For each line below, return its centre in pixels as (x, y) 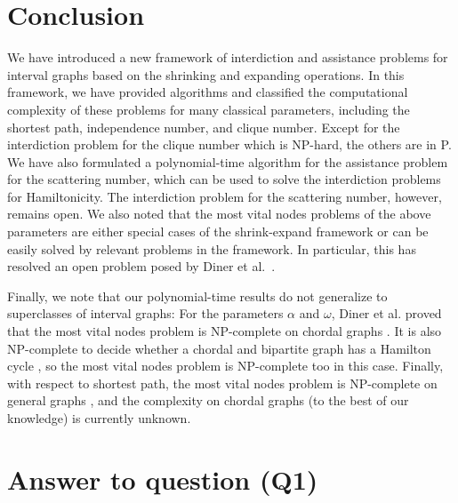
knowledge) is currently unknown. (99, 418)
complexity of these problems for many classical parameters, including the (209, 109)
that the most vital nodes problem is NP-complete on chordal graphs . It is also (225, 331)
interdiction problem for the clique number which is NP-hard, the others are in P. (229, 144)
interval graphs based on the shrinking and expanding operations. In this (206, 74)
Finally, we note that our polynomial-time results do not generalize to (197, 295)
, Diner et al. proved (386, 313)
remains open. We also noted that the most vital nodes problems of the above (219, 214)
